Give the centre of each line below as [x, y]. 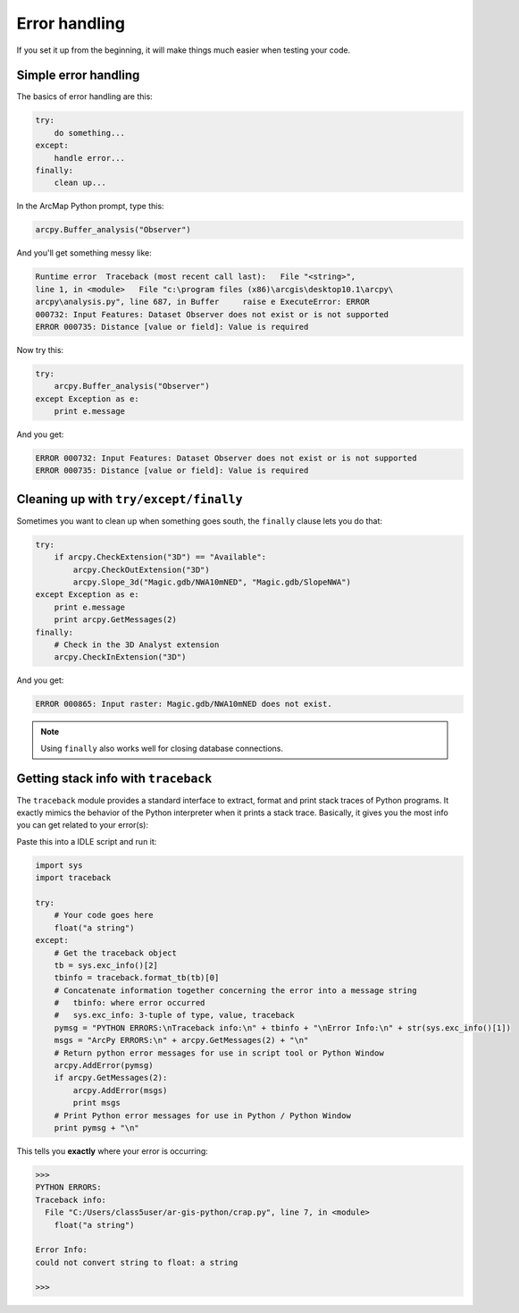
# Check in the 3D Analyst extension [137, 645]
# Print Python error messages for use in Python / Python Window [203, 1115]
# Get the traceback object [116, 953]
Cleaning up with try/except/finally [130, 499]
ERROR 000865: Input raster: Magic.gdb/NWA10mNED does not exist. [184, 704]
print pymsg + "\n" [97, 1128]
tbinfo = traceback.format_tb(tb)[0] [137, 978]
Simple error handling [78, 76]
